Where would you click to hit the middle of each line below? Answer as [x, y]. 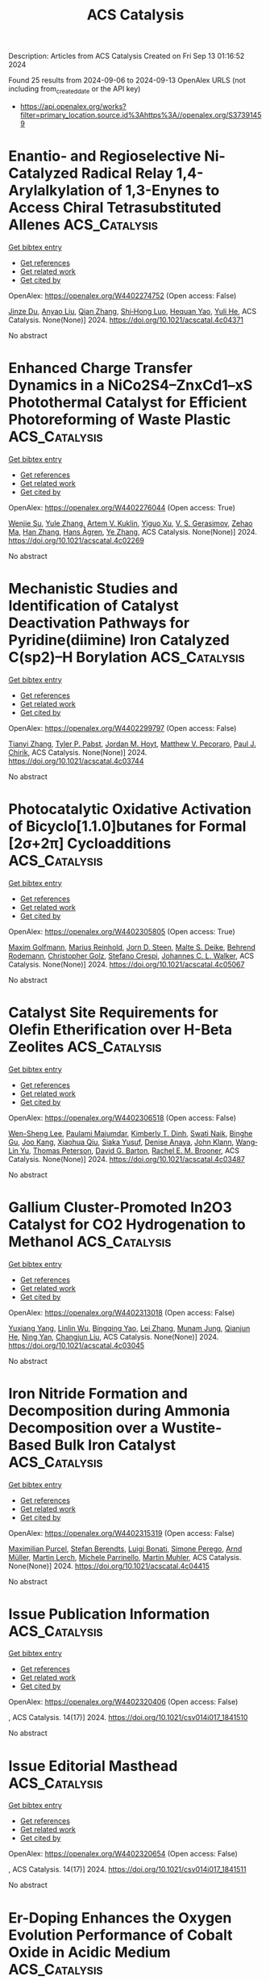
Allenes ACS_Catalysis [83, 225]
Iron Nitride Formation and [98, 1393]
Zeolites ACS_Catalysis [85, 1047]
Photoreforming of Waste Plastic [120, 419]
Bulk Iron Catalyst [115, 1445]
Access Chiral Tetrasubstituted [115, 208]
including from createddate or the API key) [75, 90]
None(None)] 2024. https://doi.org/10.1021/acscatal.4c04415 [109, 1566]
